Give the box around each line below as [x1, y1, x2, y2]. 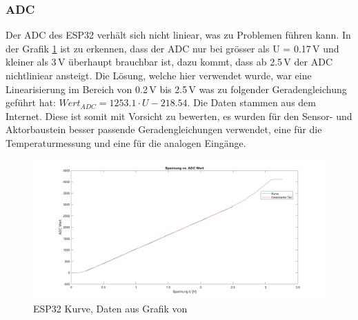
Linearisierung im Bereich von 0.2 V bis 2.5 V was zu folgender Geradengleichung [6, 81, 347, 96]
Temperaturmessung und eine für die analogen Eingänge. [6, 135, 246, 150]
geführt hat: [6, 95, 56, 110]
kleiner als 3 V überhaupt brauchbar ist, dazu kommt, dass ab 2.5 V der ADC [6, 54, 332, 69]
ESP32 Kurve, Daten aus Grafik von [33, 301, 188, 316]
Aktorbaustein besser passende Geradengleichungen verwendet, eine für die [6, 122, 322, 137]
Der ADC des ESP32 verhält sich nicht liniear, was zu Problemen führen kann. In [6, 28, 351, 42]
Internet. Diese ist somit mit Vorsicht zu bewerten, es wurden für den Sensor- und [6, 108, 352, 123]
